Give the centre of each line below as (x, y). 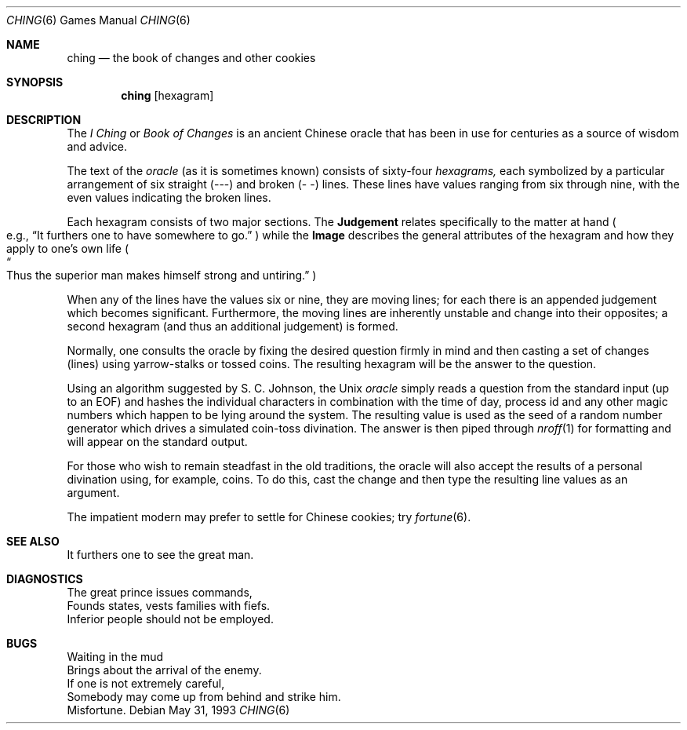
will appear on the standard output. (157, 442)
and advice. (97, 146)
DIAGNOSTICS (45, 579)
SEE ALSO (33, 541)
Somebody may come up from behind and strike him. (204, 697)
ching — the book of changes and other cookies (191, 58)
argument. (93, 493)
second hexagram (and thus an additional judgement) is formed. (233, 326)
